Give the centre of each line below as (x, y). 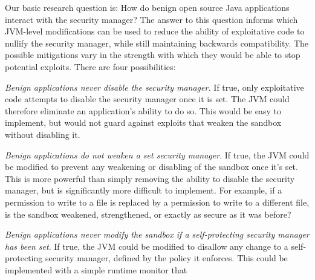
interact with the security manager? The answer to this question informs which (151, 19)
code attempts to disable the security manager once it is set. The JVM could (147, 99)
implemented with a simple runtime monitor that (96, 269)
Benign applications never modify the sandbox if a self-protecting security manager (157, 234)
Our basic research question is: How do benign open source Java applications (147, 7)
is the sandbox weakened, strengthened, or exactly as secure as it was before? (148, 214)
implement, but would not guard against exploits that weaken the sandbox (143, 122)
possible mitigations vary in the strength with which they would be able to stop (153, 55)
